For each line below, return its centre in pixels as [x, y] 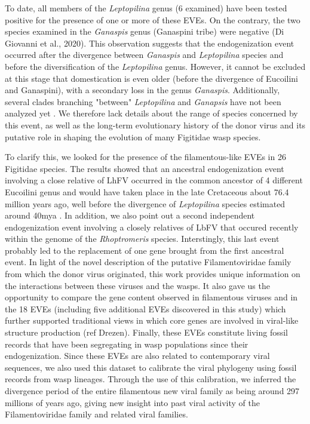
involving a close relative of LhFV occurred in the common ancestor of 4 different [154, 180]
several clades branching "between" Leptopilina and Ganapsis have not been [143, 101]
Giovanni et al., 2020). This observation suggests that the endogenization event [150, 43]
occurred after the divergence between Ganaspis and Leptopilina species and [144, 55]
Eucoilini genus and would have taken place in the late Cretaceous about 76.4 [147, 191]
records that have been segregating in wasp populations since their [127, 344]
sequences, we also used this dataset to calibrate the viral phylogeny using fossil [151, 367]
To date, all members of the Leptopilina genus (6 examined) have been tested [146, 8]
